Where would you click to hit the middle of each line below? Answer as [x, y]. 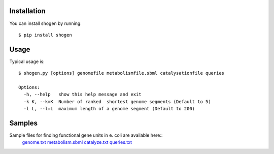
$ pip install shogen [45, 35]
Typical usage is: [27, 61]
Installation [27, 11]
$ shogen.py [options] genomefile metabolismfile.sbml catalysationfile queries [122, 73]
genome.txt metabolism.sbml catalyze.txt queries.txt [77, 142]
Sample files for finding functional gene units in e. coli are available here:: [86, 135]
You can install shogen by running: [46, 23]
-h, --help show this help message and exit [82, 95]
